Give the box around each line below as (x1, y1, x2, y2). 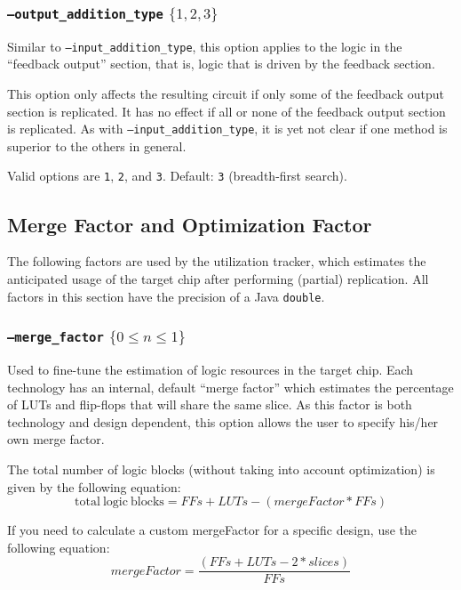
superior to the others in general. (7, 136, 187, 155)
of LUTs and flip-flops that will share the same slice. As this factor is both (7, 395, 412, 414)
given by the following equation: (7, 477, 181, 496)
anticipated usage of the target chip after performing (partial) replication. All (7, 269, 429, 287)
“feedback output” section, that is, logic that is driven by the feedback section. (7, 54, 435, 73)
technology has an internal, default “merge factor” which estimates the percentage (7, 377, 454, 396)
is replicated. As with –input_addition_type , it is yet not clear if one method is (7, 119, 448, 138)
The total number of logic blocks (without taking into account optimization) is (7, 459, 435, 478)
